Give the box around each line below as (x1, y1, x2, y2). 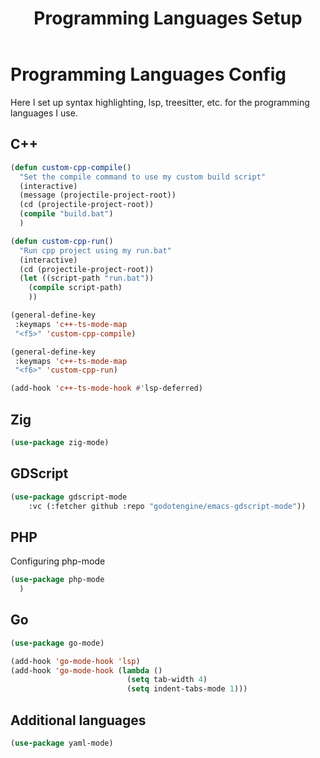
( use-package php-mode (10, 575, 105, 585)
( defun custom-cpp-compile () (10, 162, 132, 172)
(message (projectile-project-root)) (19, 190, 177, 201)
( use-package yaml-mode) (10, 738, 114, 748)
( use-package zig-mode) (10, 437, 110, 447)
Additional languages (10, 712, 147, 729)
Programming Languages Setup (33, 7, 303, 30)
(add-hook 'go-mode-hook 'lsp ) (10, 656, 141, 666)
